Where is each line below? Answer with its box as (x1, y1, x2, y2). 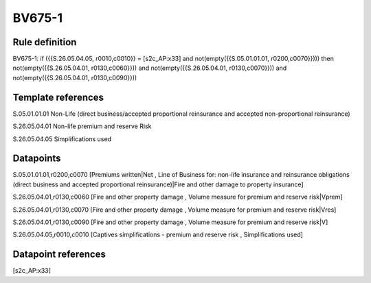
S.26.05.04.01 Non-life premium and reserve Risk (12, 122, 152, 130)
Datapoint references (12, 249, 106, 260)
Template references (12, 91, 104, 103)
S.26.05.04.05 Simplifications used (12, 134, 111, 143)
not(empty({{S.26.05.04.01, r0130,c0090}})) (12, 73, 137, 82)
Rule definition (12, 36, 77, 48)
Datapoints (12, 153, 61, 164)
